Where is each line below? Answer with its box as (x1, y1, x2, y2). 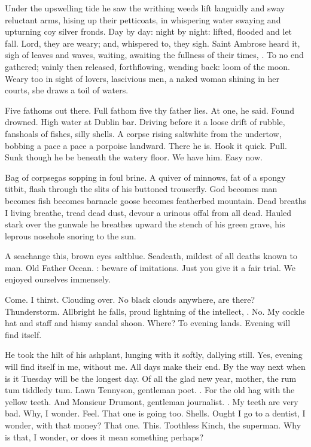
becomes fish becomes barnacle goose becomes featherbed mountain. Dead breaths (5, 194, 306, 206)
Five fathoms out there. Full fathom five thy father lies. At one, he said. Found (5, 104, 294, 116)
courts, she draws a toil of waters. (5, 84, 129, 96)
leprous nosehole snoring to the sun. (5, 229, 136, 242)
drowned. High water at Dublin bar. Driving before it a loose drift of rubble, (5, 115, 285, 128)
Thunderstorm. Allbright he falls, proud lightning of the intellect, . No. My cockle (5, 305, 304, 317)
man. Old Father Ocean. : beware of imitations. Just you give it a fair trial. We (5, 261, 296, 273)
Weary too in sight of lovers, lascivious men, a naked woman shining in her (5, 72, 280, 84)
